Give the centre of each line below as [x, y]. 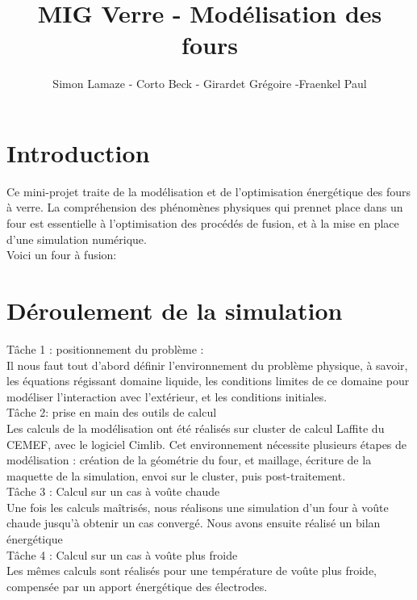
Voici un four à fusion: [62, 255]
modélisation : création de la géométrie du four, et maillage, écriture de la [189, 460]
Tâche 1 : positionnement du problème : [105, 348]
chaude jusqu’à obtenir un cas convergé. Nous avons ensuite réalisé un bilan [194, 523]
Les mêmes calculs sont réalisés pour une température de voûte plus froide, [192, 571]
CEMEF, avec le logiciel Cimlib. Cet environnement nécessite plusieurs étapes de [207, 444]
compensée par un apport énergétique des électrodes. [137, 586]
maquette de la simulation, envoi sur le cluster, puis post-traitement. [176, 475]
